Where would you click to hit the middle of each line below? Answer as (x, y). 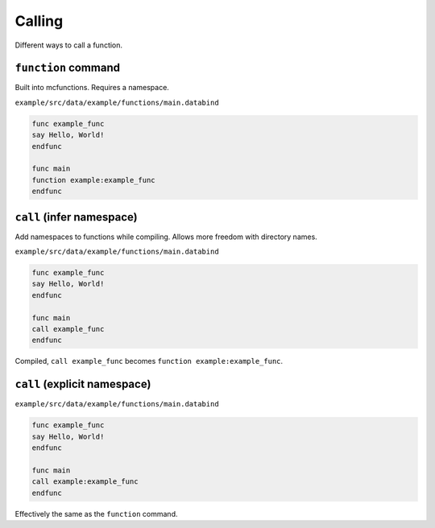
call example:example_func (85, 482)
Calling (39, 21)
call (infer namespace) (77, 217)
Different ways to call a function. (69, 45)
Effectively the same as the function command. (96, 514)
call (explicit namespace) (83, 384)
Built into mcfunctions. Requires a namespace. (92, 88)
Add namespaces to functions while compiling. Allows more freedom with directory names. (166, 237)
